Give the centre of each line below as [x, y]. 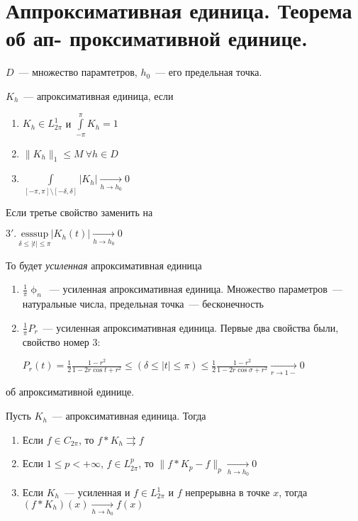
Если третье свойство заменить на [79, 212]
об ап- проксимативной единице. [157, 38]
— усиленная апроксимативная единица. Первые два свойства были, [191, 327]
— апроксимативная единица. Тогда [129, 416]
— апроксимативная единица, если [99, 95]
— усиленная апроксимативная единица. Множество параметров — [196, 289]
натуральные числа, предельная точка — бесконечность [143, 304]
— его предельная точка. [209, 72]
